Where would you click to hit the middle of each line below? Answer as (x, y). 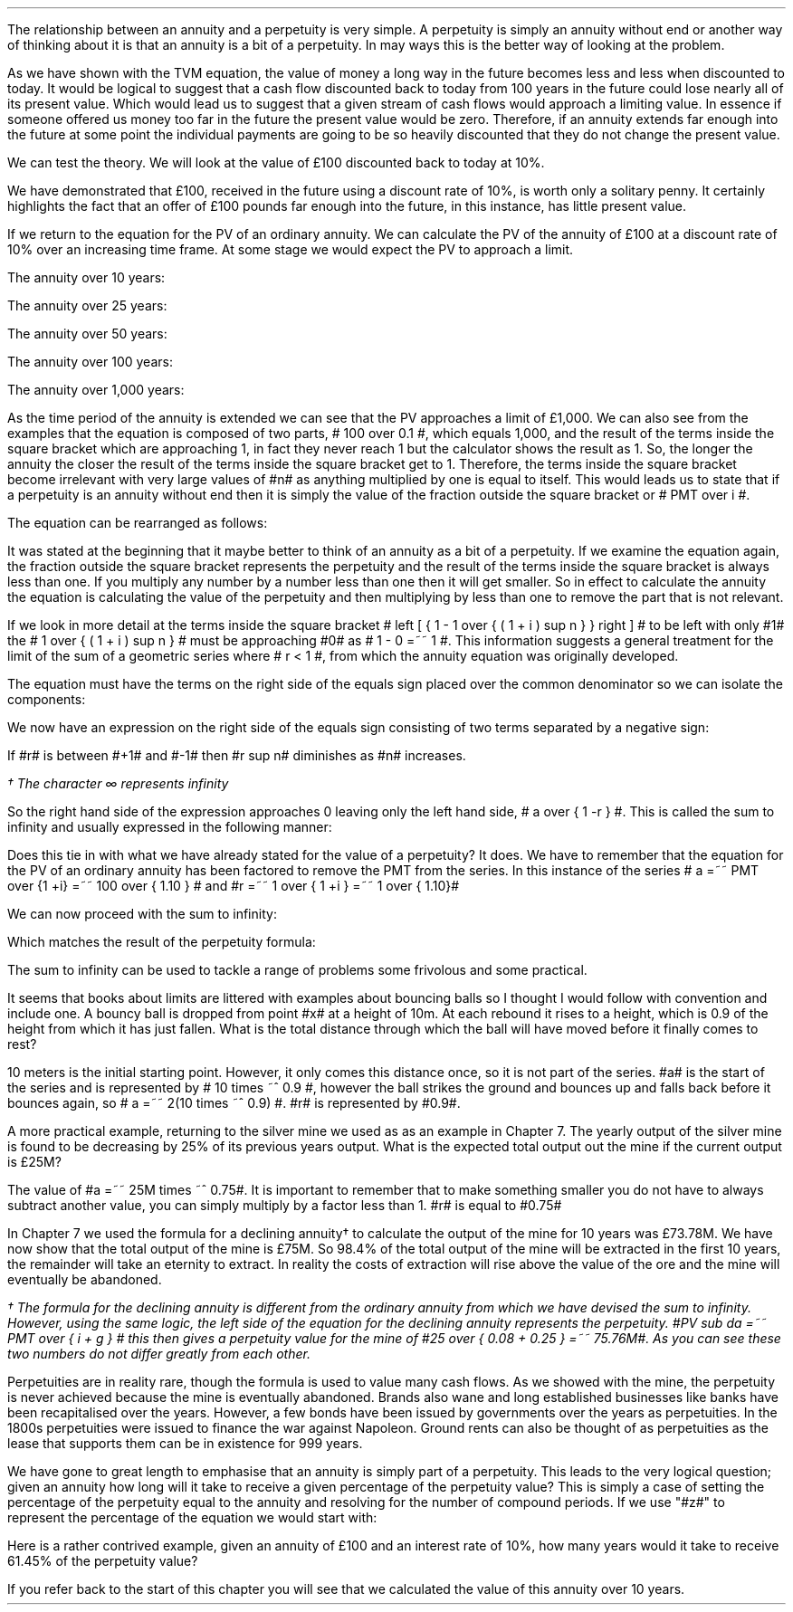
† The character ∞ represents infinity (118, 783)
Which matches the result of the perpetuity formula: (162, 942)
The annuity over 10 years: (86, 277)
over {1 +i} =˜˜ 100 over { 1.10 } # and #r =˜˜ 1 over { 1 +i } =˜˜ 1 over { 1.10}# (234, 886)
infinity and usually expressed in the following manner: (170, 827)
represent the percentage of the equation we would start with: (192, 1517)
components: (47, 699)
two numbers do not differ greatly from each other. (159, 1354)
